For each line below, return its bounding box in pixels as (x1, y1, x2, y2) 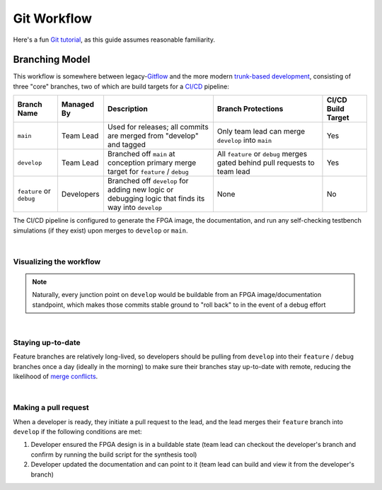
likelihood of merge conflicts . (13, 372, 98, 381)
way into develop (107, 202, 163, 212)
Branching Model (13, 54, 91, 66)
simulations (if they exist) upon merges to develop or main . (13, 226, 188, 235)
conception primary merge (107, 158, 197, 168)
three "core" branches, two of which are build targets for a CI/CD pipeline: (13, 82, 229, 91)
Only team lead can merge (216, 127, 306, 136)
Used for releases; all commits (107, 122, 209, 132)
